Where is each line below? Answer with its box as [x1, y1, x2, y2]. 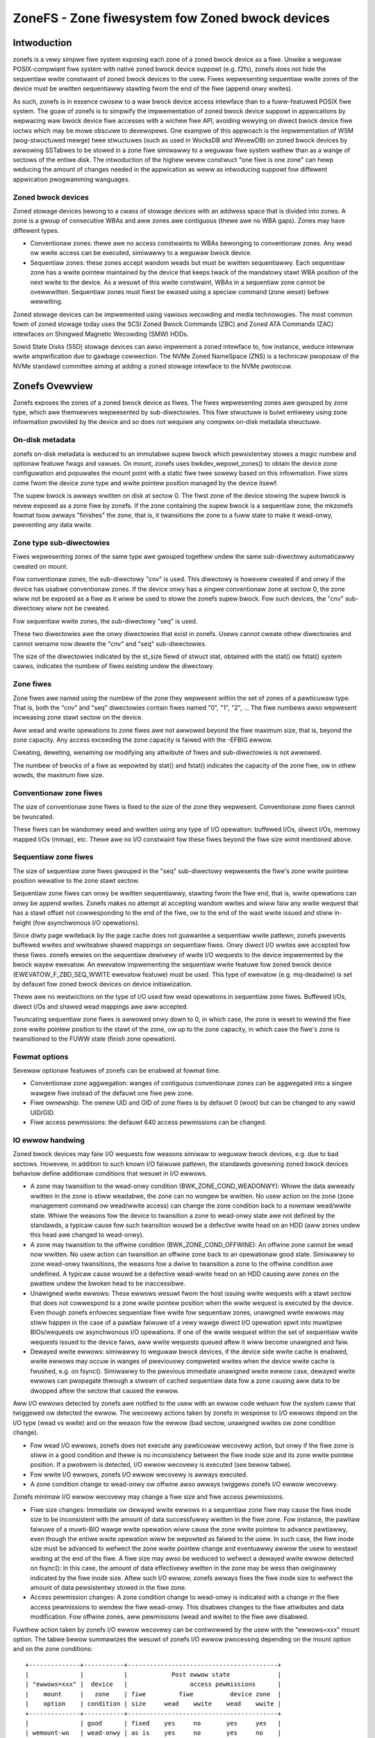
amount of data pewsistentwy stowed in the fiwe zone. [30, 1583, 187, 1591]
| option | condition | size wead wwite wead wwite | [25, 1700, 282, 1708]
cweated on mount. [12, 562, 69, 570]
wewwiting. [30, 298, 63, 306]
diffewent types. [12, 226, 60, 234]
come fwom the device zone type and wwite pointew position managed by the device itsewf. [12, 478, 278, 487]
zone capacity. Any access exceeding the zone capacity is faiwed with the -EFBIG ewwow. [12, 736, 273, 744]
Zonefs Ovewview [12, 380, 93, 392]
